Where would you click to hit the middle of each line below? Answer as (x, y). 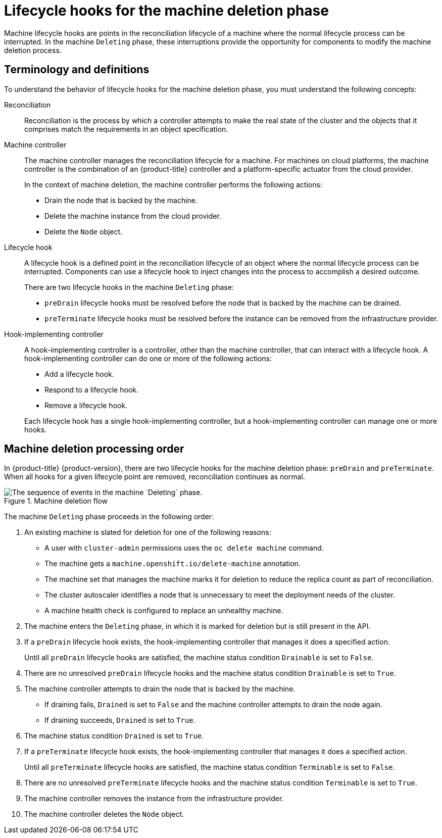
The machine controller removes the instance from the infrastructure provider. (154, 799)
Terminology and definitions (77, 70)
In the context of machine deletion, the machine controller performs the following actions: (173, 184)
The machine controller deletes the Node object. (104, 814)
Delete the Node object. (84, 231)
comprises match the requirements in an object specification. (126, 129)
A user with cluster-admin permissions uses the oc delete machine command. (184, 548)
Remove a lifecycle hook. (86, 405)
